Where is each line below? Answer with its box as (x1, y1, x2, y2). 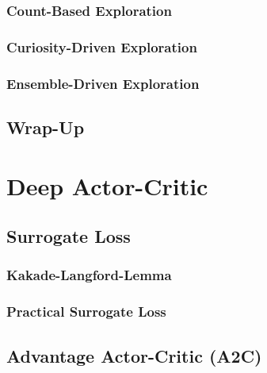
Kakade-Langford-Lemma (6, 265, 172, 285)
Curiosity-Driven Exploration (6, 37, 197, 56)
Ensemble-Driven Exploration (6, 73, 200, 93)
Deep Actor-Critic (6, 169, 208, 202)
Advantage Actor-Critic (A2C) (6, 343, 262, 367)
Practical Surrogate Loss (6, 302, 166, 321)
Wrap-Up (6, 114, 85, 139)
